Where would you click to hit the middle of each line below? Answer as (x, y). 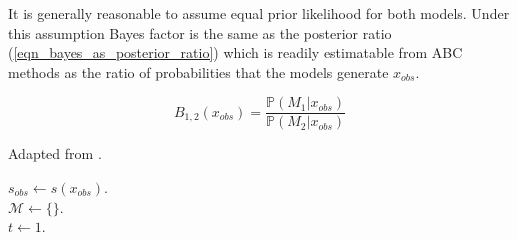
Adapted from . (55, 153)
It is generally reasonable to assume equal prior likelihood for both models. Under (259, 13)
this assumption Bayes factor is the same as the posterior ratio (200, 32)
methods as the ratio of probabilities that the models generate (198, 71)
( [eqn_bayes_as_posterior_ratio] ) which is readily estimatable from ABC (235, 52)
